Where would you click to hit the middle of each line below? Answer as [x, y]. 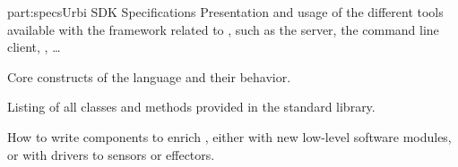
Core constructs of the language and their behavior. [149, 76]
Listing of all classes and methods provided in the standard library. [191, 107]
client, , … [34, 47]
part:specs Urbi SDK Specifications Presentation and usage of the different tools [225, 12]
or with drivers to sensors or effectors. [111, 154]
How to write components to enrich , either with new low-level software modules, [229, 136]
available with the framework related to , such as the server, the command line [223, 29]
